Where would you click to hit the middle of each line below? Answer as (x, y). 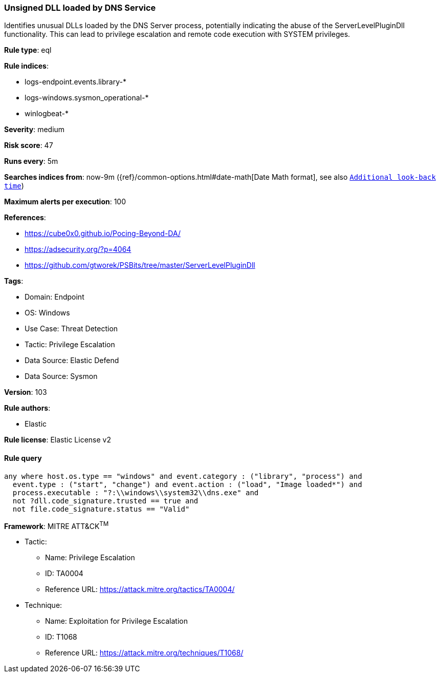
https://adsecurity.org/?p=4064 (78, 249)
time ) (14, 186)
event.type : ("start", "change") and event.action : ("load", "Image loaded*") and (187, 484)
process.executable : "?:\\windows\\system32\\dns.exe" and (136, 492)
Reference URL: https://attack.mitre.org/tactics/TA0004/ (140, 589)
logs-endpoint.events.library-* (75, 82)
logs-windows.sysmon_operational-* (87, 98)
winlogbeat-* (47, 114)
